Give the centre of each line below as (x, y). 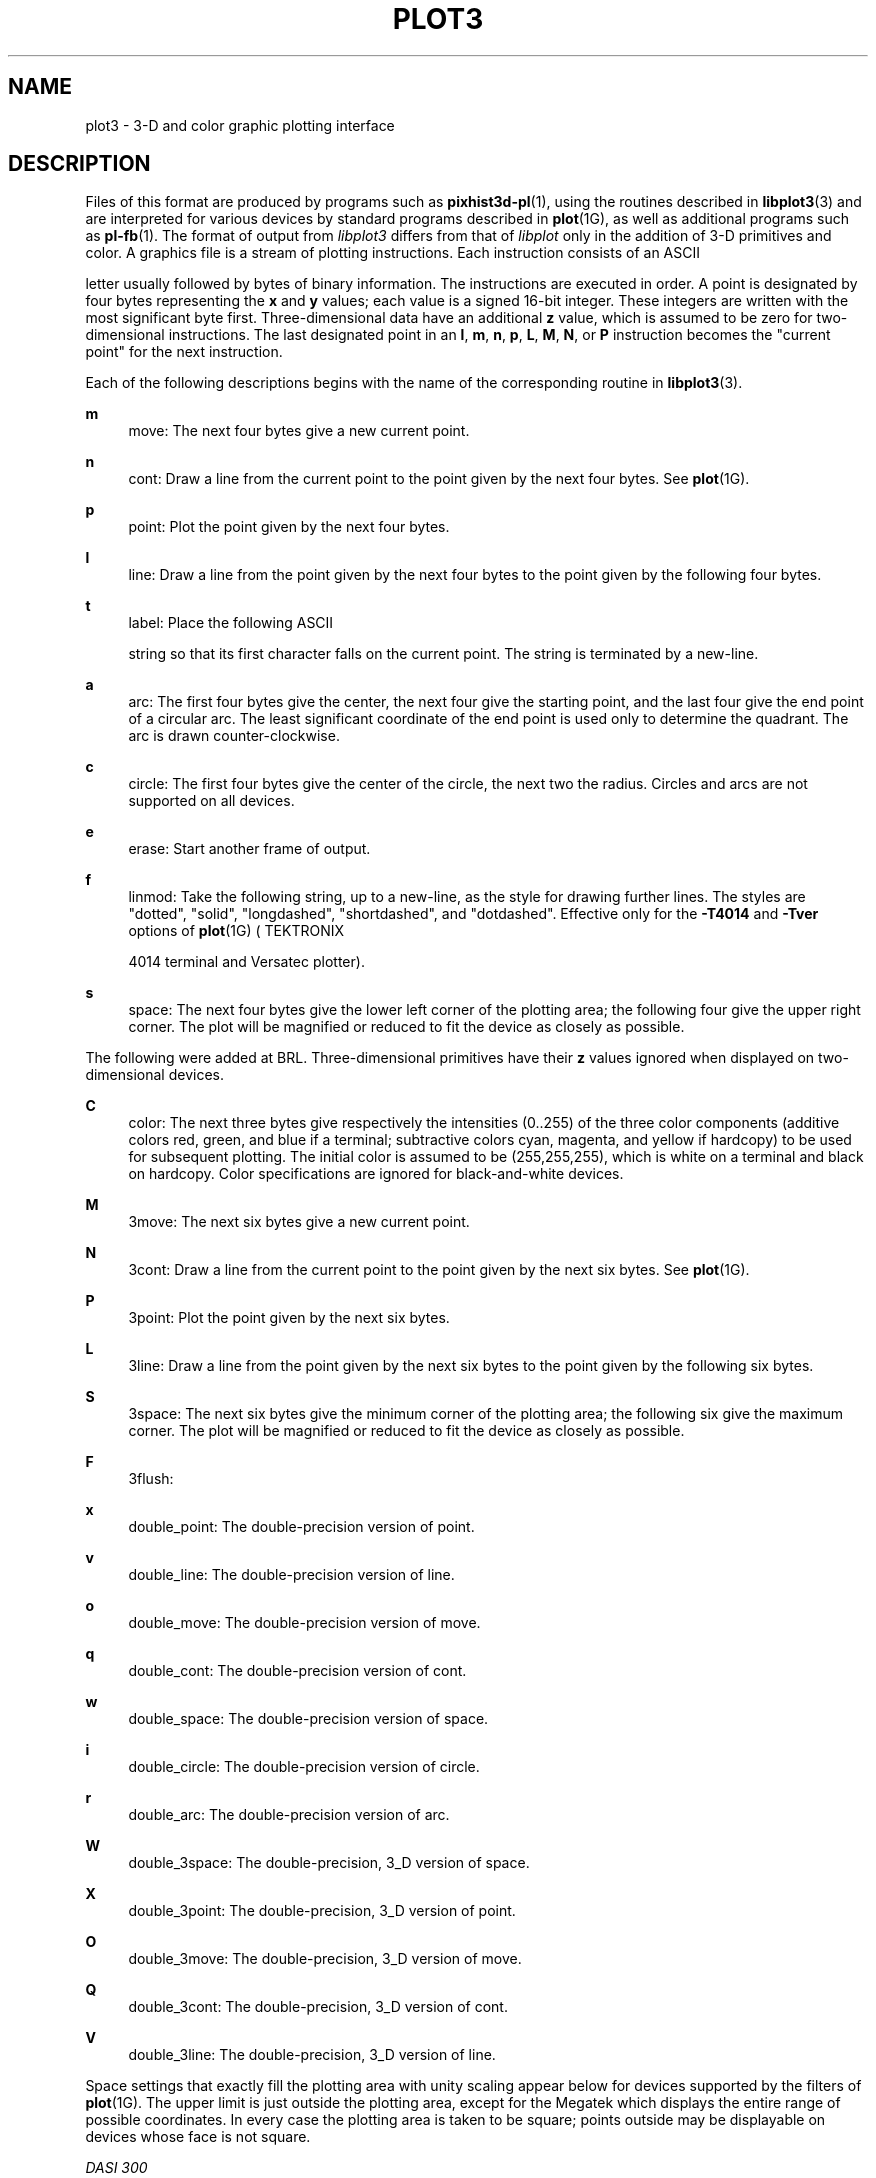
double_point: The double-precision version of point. (301, 1527)
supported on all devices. (211, 801)
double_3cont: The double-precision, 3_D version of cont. (318, 2007)
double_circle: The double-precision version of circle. (304, 1767)
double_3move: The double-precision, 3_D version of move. (325, 1959)
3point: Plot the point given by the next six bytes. (289, 1318)
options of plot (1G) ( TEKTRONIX (236, 931)
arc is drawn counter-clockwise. (234, 736)
